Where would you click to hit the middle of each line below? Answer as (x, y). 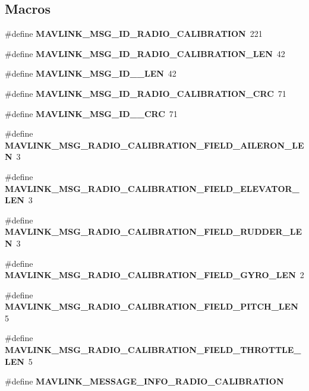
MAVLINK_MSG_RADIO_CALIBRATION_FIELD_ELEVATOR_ (152, 188)
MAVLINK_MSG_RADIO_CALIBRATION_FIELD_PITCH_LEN (152, 306)
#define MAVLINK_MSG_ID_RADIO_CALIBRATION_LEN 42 (145, 53)
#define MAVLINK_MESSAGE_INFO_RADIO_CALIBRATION (144, 381)
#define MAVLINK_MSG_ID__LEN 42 (91, 73)
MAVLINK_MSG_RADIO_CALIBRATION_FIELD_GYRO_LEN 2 (154, 275)
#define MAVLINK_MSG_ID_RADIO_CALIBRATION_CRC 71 (146, 93)
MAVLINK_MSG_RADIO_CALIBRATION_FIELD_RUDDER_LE (153, 231)
